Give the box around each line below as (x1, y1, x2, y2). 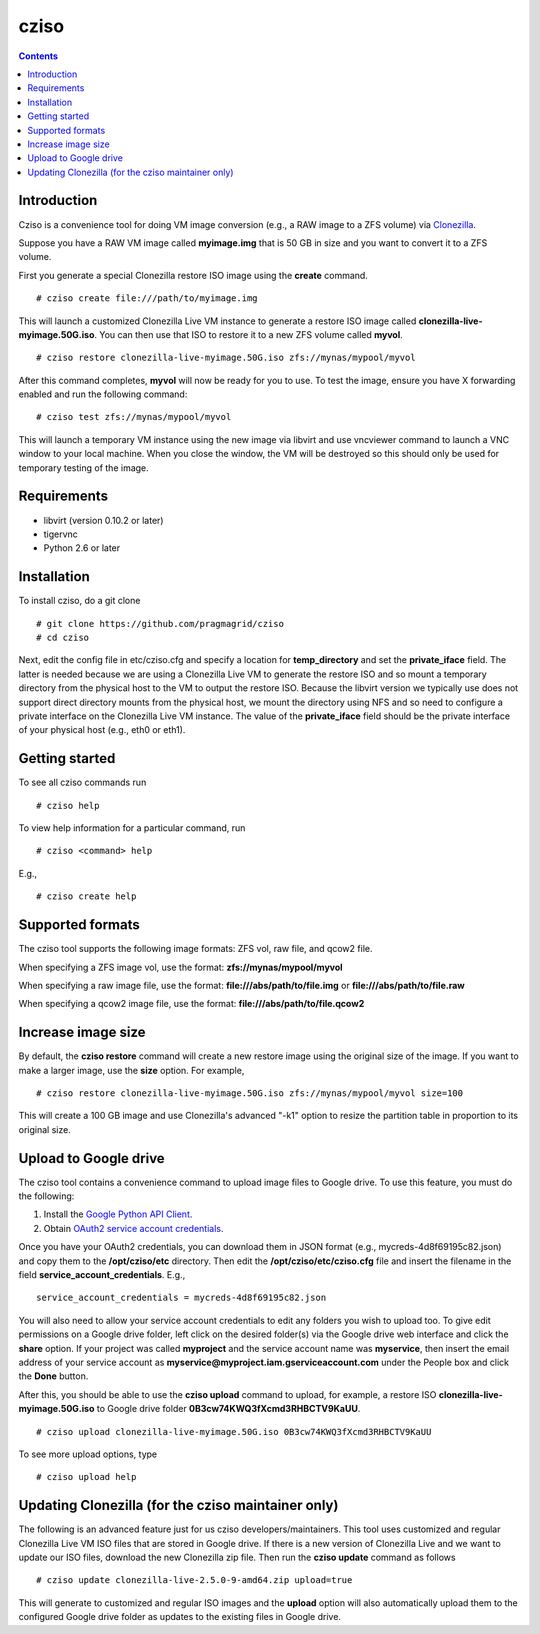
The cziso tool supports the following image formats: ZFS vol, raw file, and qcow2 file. (18, 943, 373, 955)
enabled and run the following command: (18, 388, 188, 400)
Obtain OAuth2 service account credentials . (43, 1222, 224, 1234)
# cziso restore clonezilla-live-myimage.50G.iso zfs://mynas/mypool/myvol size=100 (36, 1088, 464, 1099)
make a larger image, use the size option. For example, (18, 1064, 245, 1076)
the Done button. (18, 1370, 89, 1382)
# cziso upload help (36, 1471, 137, 1483)
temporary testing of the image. (18, 461, 149, 474)
